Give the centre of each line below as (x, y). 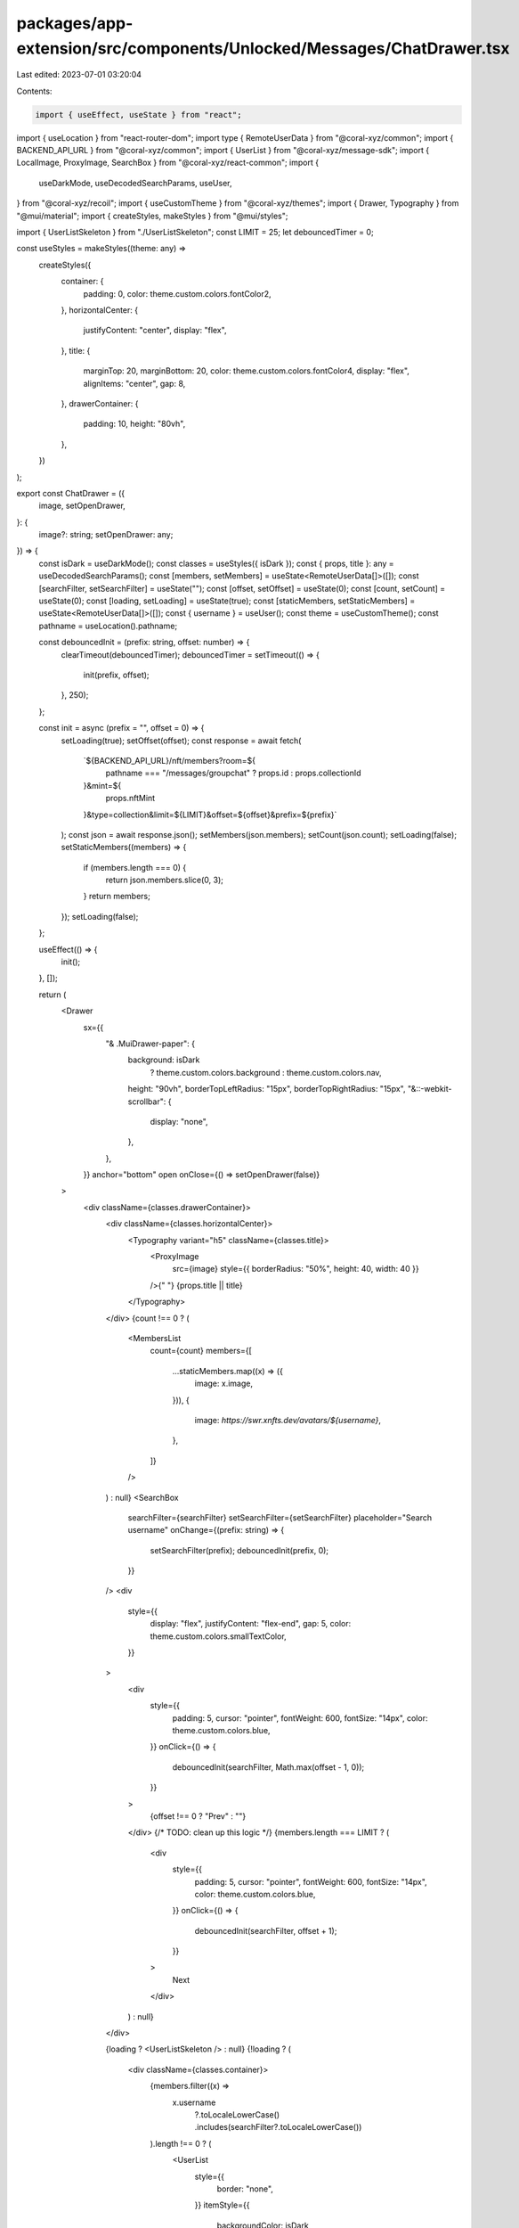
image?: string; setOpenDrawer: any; (106, 535)
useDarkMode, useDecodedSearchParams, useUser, (135, 183)
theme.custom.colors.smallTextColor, (218, 1636)
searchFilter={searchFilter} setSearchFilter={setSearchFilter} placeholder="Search (280, 1517)
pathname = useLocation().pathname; (108, 626)
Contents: (34, 91)
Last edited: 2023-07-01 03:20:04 (79, 75)
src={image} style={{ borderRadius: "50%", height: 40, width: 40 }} (296, 1269)
